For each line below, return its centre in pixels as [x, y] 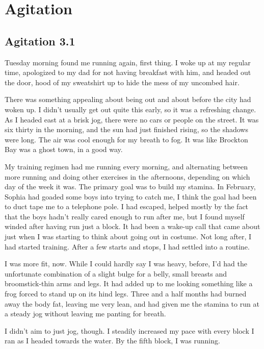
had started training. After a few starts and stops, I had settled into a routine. [127, 246]
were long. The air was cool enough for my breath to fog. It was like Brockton [126, 139]
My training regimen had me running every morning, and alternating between [126, 166]
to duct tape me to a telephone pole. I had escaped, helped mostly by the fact [127, 206]
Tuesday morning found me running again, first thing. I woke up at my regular [128, 62]
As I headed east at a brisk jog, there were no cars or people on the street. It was [132, 119]
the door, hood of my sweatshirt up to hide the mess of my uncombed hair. [122, 82]
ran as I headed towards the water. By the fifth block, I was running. [112, 341]
